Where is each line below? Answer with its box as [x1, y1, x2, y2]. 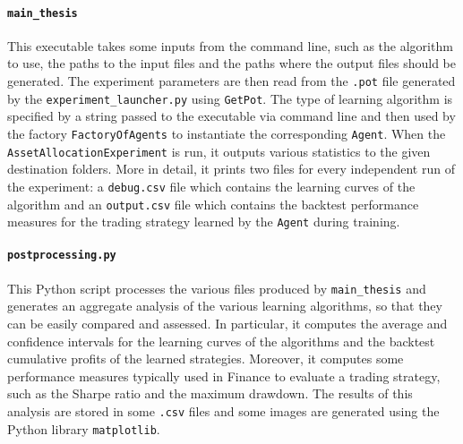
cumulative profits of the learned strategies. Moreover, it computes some [7, 349, 404, 368]
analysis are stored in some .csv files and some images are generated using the [7, 401, 440, 420]
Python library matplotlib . [7, 419, 160, 438]
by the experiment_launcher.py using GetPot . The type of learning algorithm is [7, 89, 453, 107]
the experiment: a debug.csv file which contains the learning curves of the [7, 176, 416, 195]
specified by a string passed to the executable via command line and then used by [7, 107, 456, 125]
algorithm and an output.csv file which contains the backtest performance [7, 194, 419, 213]
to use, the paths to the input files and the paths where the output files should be [7, 54, 457, 73]
